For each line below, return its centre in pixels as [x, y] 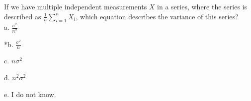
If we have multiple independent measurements [76, 6]
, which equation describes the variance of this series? [157, 16]
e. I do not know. [30, 94]
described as [23, 16]
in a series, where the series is [202, 6]
